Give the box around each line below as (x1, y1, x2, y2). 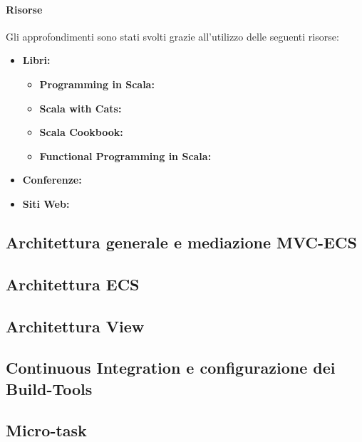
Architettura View (6, 315, 145, 337)
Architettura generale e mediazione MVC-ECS (6, 231, 357, 253)
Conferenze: (22, 172, 82, 187)
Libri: (22, 53, 51, 68)
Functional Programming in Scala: (39, 148, 212, 163)
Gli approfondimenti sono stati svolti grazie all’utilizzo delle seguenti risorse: (6, 28, 339, 43)
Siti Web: (22, 196, 70, 211)
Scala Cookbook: (39, 125, 123, 140)
